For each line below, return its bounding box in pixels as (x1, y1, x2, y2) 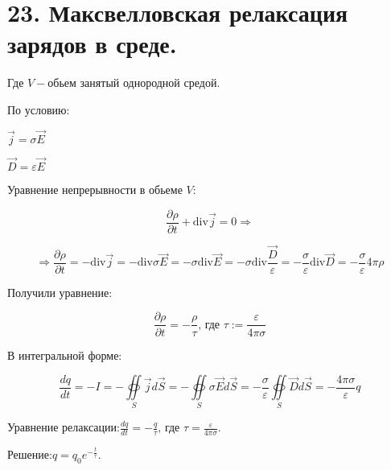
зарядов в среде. (7, 27, 177, 60)
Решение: (7, 446, 52, 463)
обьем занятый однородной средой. (47, 74, 220, 91)
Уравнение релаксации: (7, 418, 120, 435)
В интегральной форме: (7, 346, 122, 363)
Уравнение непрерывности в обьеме (7, 180, 183, 197)
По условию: (7, 101, 70, 117)
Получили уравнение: (7, 283, 113, 300)
